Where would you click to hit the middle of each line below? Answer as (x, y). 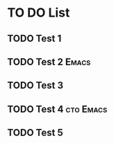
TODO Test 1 (34, 39)
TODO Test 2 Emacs (49, 61)
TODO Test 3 (35, 86)
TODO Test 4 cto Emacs (57, 109)
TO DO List (39, 13)
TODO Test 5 (35, 133)
